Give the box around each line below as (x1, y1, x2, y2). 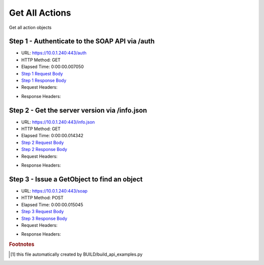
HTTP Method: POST (21, 195, 64, 201)
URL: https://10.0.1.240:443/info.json (21, 119, 95, 125)
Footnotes (9, 241, 35, 248)
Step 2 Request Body (21, 140, 64, 145)
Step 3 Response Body (21, 216, 67, 221)
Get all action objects (9, 24, 52, 30)
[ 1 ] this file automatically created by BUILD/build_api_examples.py (10, 251, 143, 257)
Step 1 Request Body (21, 71, 63, 76)
